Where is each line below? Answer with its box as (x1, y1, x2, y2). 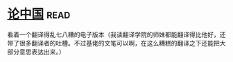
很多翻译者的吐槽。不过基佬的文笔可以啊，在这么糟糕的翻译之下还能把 (19, 39, 220, 47)
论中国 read (7, 6, 71, 22)
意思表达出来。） (19, 48, 65, 56)
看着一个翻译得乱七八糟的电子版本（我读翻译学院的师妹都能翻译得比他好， (7, 30, 220, 39)
